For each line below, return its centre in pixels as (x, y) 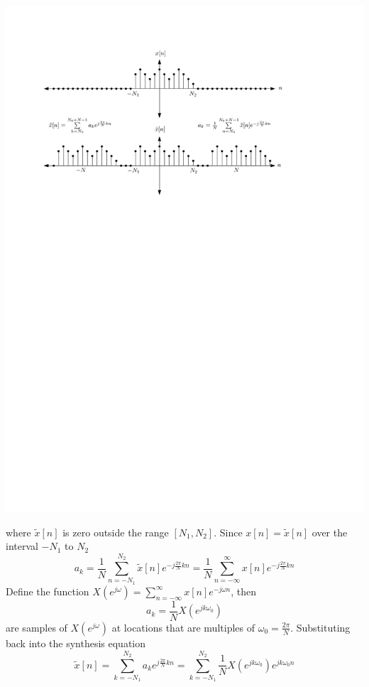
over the (330, 532)
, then (244, 591)
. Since (228, 532)
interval (22, 546)
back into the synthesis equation (76, 643)
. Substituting (320, 627)
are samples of (37, 627)
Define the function (48, 591)
